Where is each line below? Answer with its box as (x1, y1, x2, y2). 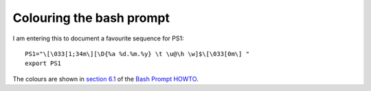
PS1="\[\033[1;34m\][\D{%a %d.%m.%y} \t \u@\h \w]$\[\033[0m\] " (25, 50, 250, 57)
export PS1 (25, 60, 62, 68)
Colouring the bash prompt (12, 10, 170, 25)
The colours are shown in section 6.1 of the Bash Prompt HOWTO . (12, 75, 199, 83)
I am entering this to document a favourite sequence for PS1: (12, 34, 185, 42)
